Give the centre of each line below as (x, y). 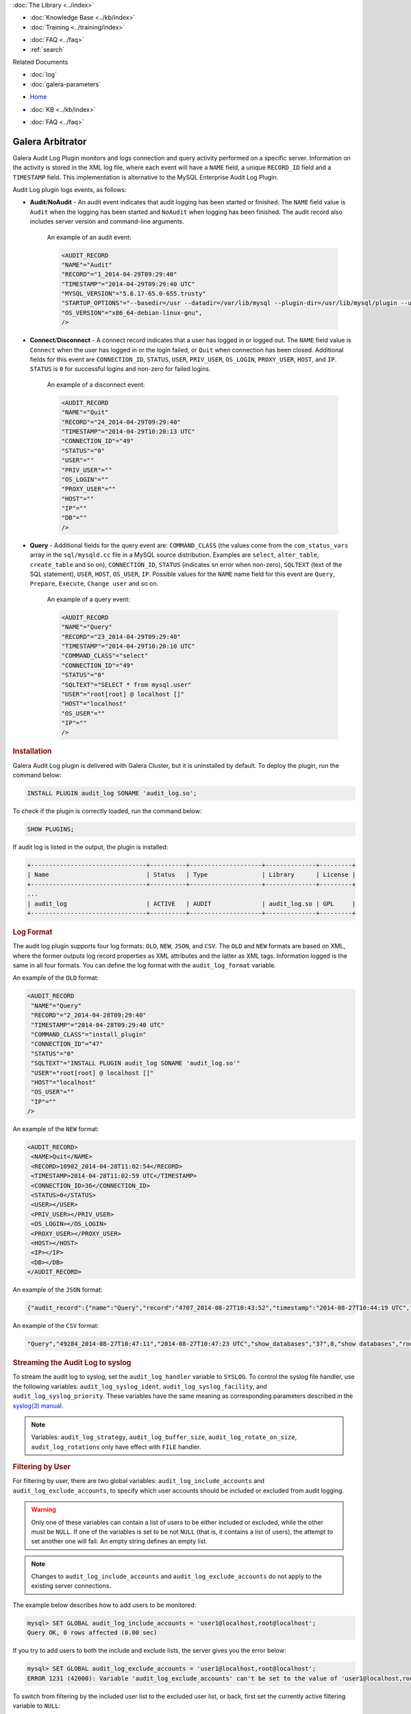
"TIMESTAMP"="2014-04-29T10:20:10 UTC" (128, 646)
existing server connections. (71, 1586)
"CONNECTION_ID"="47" (67, 1044)
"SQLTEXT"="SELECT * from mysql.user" (126, 685)
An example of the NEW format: (56, 1129)
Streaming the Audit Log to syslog (72, 1363)
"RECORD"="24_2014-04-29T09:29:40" (121, 422)
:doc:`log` (43, 75)
